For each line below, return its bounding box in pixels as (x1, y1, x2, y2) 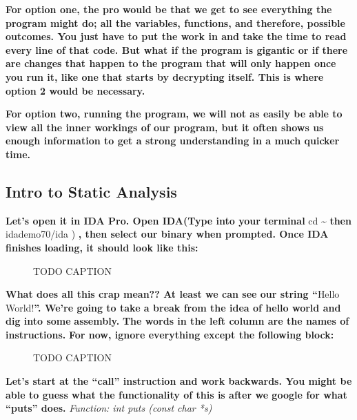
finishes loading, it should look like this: (6, 240, 198, 254)
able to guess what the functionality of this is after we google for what (6, 387, 347, 401)
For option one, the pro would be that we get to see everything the (6, 2, 332, 16)
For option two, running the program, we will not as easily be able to (6, 106, 343, 121)
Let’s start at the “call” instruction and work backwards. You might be (6, 374, 352, 388)
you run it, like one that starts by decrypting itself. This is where (6, 69, 324, 84)
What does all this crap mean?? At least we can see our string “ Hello (6, 287, 340, 301)
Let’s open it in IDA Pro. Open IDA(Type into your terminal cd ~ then (6, 213, 351, 227)
